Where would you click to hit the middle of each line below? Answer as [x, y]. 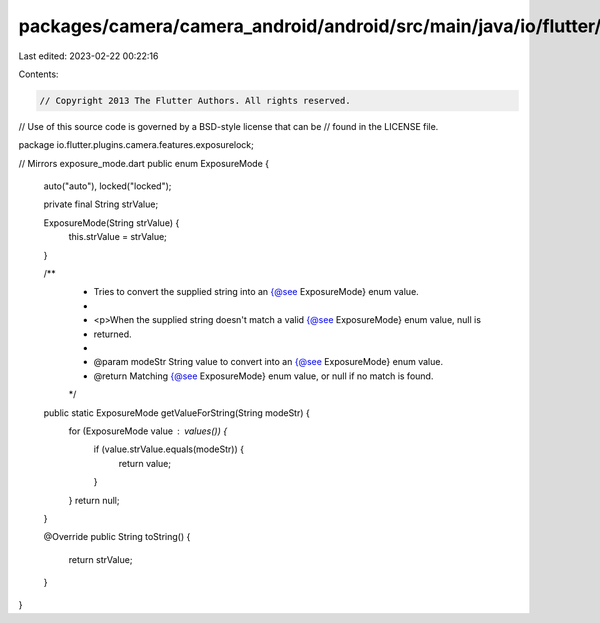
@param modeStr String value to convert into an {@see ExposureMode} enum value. [268, 362]
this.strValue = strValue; [117, 237]
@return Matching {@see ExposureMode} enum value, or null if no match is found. [263, 376]
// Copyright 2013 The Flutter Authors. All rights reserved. [195, 100]
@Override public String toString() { [117, 537]
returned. [112, 334]
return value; [145, 463]
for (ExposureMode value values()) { [148, 431]
